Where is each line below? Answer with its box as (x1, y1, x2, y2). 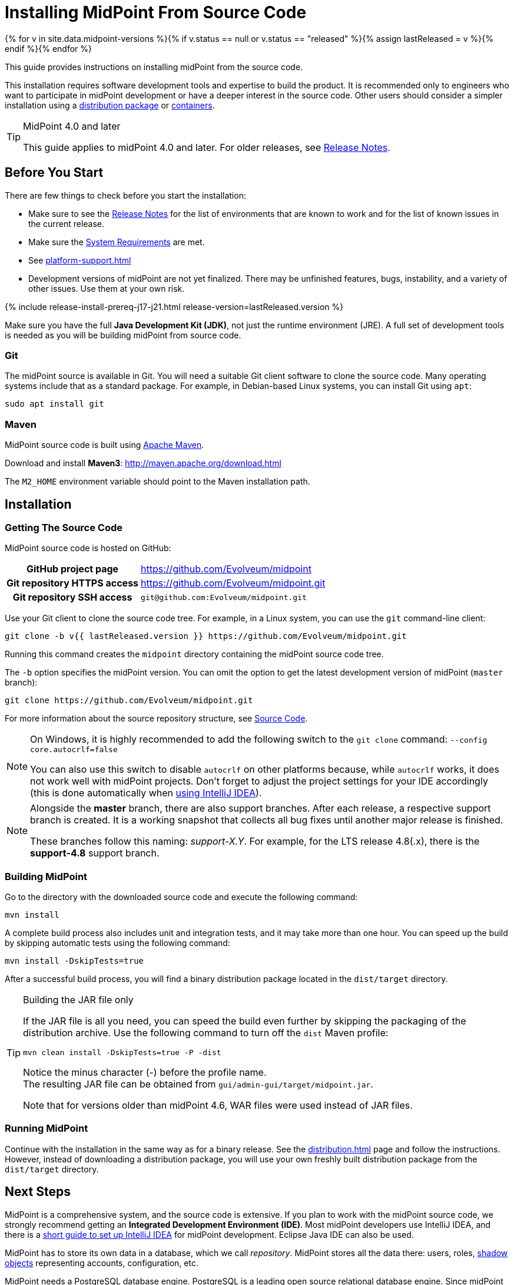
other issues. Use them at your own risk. (28, 283, 185, 294)
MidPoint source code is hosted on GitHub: (5, 543, 171, 553)
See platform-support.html (28, 255, 131, 265)
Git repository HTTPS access (6, 577, 139, 589)
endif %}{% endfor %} (5, 43, 92, 54)
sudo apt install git (5, 399, 104, 409)
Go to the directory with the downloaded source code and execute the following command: (5, 892, 358, 902)
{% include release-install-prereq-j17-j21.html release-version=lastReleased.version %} (5, 301, 344, 312)
